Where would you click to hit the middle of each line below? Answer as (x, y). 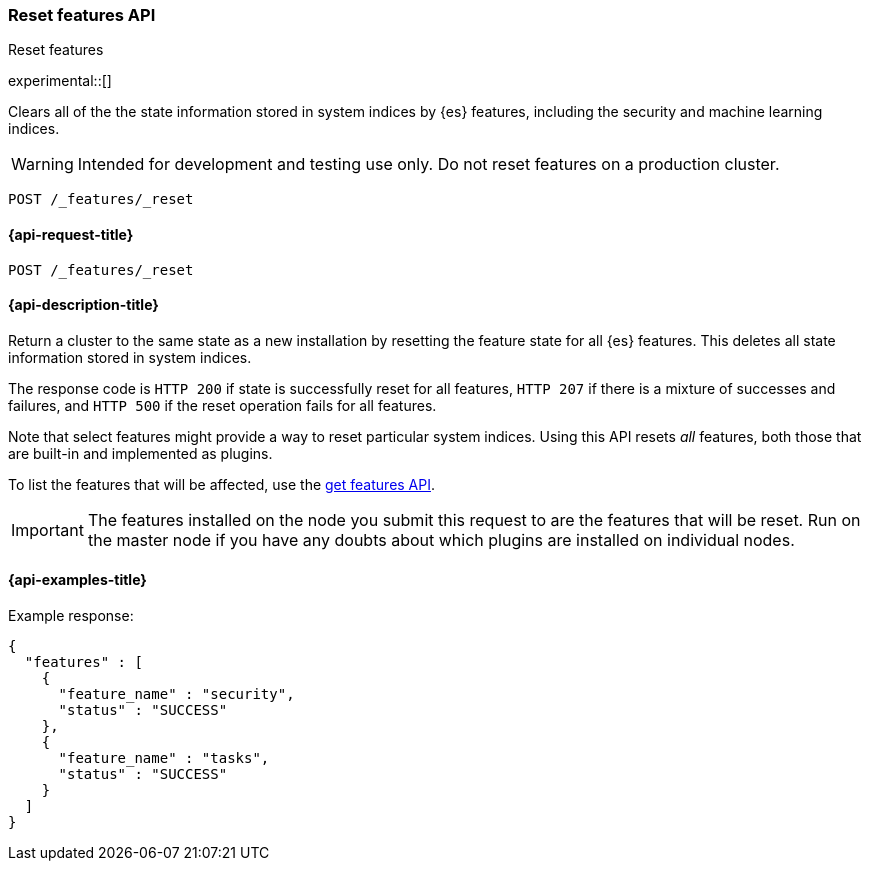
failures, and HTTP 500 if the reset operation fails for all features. (222, 405)
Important (47, 529)
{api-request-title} (71, 234)
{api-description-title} (83, 305)
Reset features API (82, 15)
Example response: (71, 616)
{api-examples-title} (77, 580)
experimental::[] (60, 81)
